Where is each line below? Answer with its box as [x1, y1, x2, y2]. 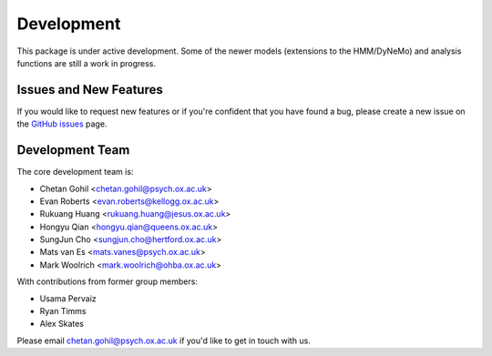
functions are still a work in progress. [16, 57, 157, 68]
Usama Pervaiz [39, 292, 97, 304]
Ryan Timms [39, 306, 87, 317]
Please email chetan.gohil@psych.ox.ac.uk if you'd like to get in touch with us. [16, 335, 312, 346]
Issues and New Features [16, 82, 163, 97]
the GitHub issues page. [16, 118, 108, 129]
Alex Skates [39, 319, 84, 330]
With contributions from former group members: [16, 276, 198, 287]
